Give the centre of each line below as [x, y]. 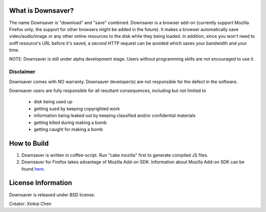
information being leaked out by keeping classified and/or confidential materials [115, 116]
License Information [41, 183]
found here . [33, 169]
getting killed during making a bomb [70, 122]
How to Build [29, 143]
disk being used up [53, 102]
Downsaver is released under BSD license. [52, 195]
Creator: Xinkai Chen [30, 204]
